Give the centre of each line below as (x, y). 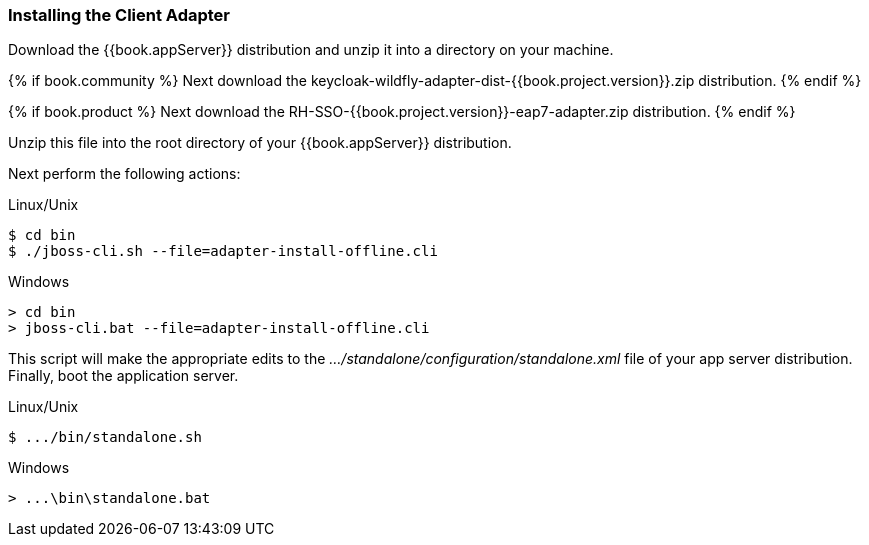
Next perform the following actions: (124, 174)
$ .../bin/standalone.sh (105, 437)
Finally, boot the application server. (123, 376)
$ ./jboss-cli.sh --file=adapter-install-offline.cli (223, 251)
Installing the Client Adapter (119, 15)
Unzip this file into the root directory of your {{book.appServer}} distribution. (260, 143)
